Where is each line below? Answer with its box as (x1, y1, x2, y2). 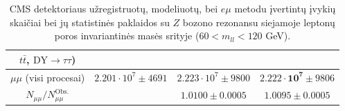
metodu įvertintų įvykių (234, 1, 336, 15)
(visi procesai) (25, 70, 85, 84)
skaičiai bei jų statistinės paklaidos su (10, 14, 170, 29)
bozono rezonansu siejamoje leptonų (182, 14, 335, 29)
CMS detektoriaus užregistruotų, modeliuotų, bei (9, 1, 218, 15)
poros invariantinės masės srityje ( (54, 28, 200, 43)
